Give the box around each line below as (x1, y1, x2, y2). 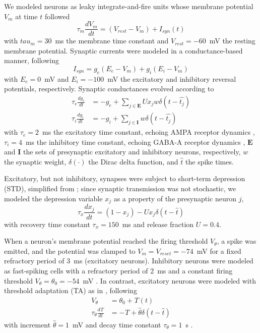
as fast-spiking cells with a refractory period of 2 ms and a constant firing (4, 265, 233, 275)
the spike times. (185, 156, 234, 166)
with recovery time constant (4, 218, 90, 229)
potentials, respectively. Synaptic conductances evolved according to (4, 83, 214, 94)
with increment (4, 319, 51, 330)
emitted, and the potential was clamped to (4, 245, 136, 256)
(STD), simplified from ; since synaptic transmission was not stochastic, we (4, 183, 236, 194)
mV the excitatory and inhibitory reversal (107, 73, 236, 84)
